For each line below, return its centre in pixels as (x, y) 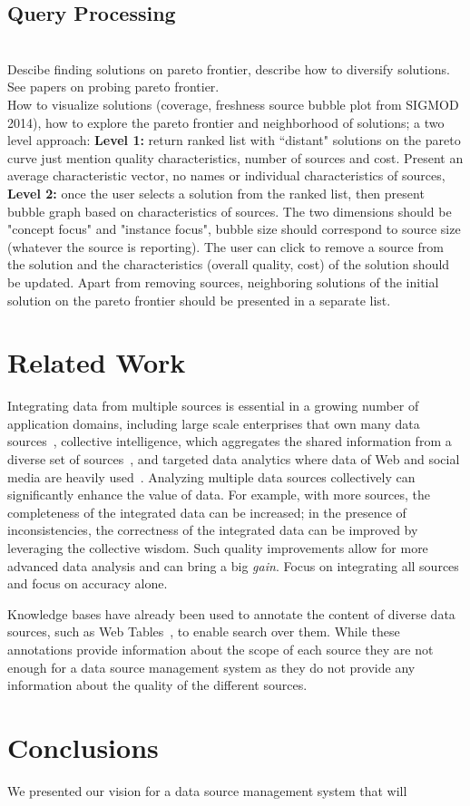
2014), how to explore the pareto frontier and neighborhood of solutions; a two (226, 122)
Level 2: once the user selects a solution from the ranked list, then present (216, 193)
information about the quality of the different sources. (157, 685)
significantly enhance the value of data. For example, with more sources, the (219, 495)
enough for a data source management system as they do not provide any (211, 667)
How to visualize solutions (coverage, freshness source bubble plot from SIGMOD (233, 104)
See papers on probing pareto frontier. (113, 87)
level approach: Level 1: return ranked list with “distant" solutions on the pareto (234, 140)
